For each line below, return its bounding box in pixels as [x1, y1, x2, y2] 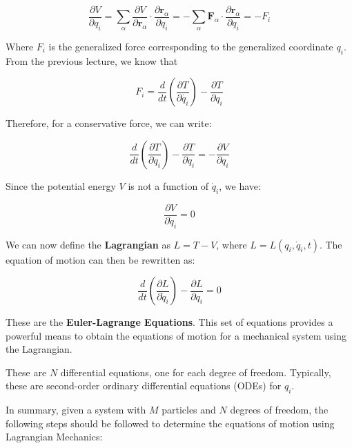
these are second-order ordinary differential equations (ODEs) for [6, 378, 282, 393]
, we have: [219, 178, 261, 193]
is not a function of [128, 178, 209, 193]
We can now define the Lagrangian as [6, 237, 170, 251]
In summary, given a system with [6, 402, 146, 417]
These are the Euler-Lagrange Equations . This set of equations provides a [6, 315, 333, 329]
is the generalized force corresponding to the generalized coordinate [48, 39, 333, 53]
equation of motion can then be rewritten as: [6, 252, 195, 266]
